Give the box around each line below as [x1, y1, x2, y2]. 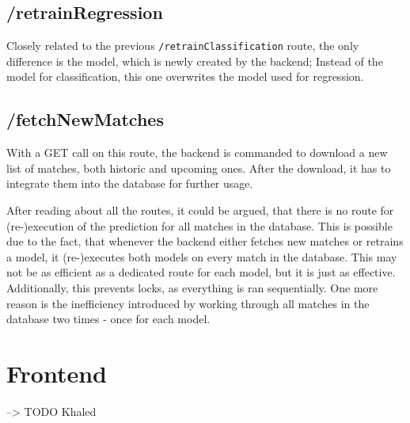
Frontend [6, 356, 108, 389]
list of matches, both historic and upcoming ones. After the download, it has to [6, 159, 391, 176]
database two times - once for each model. [6, 311, 211, 327]
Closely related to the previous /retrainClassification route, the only [6, 37, 359, 54]
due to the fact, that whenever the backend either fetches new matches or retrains [6, 233, 404, 250]
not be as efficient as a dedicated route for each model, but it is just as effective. [6, 264, 396, 280]
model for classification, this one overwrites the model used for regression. [6, 68, 364, 85]
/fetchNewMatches [6, 107, 164, 131]
